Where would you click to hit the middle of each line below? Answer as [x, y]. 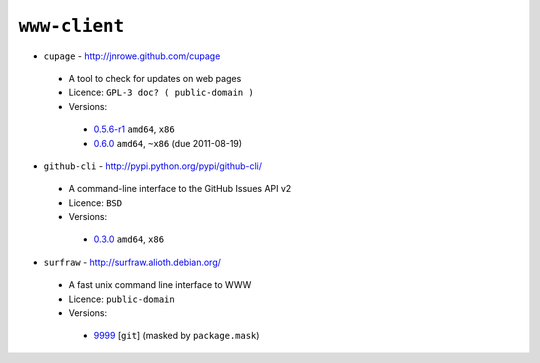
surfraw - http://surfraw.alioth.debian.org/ [132, 262]
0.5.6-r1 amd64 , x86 [134, 129]
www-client [71, 26]
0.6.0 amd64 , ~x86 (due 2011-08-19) [168, 143]
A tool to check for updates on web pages [155, 78]
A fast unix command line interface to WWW [160, 285]
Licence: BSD [95, 202]
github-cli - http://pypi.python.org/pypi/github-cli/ [153, 166]
